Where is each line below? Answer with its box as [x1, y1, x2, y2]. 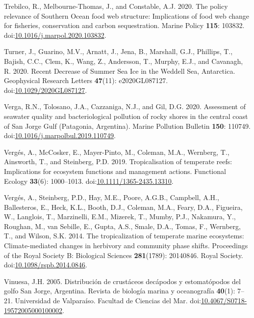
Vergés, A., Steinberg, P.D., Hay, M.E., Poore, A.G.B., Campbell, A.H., [4, 192, 219, 202]
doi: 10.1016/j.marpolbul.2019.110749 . [4, 130, 116, 141]
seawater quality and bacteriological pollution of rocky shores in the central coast [4, 111, 248, 121]
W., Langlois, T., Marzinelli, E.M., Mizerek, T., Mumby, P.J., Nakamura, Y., [4, 211, 236, 222]
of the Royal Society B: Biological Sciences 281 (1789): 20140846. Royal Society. [4, 250, 243, 260]
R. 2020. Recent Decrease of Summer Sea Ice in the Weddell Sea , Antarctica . [4, 65, 235, 76]
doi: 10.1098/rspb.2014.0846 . [4, 260, 87, 270]
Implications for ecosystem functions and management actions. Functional [4, 166, 226, 176]
